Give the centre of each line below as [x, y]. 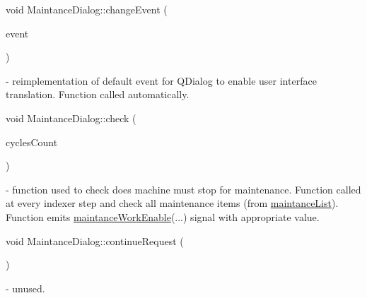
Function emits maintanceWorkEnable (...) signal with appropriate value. [163, 216]
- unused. [25, 288]
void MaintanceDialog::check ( [71, 118]
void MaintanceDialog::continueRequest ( [95, 240]
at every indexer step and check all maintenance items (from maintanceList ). [172, 203]
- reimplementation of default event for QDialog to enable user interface [161, 80]
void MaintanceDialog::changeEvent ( [87, 9]
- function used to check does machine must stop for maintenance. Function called [183, 189]
